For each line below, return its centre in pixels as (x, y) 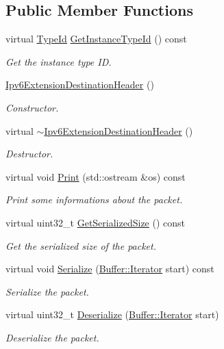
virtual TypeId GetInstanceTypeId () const (96, 39)
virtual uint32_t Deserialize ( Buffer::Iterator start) (112, 314)
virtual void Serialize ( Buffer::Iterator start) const (110, 269)
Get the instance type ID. (59, 61)
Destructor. (29, 154)
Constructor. (32, 107)
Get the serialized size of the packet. (81, 245)
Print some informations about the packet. (94, 199)
